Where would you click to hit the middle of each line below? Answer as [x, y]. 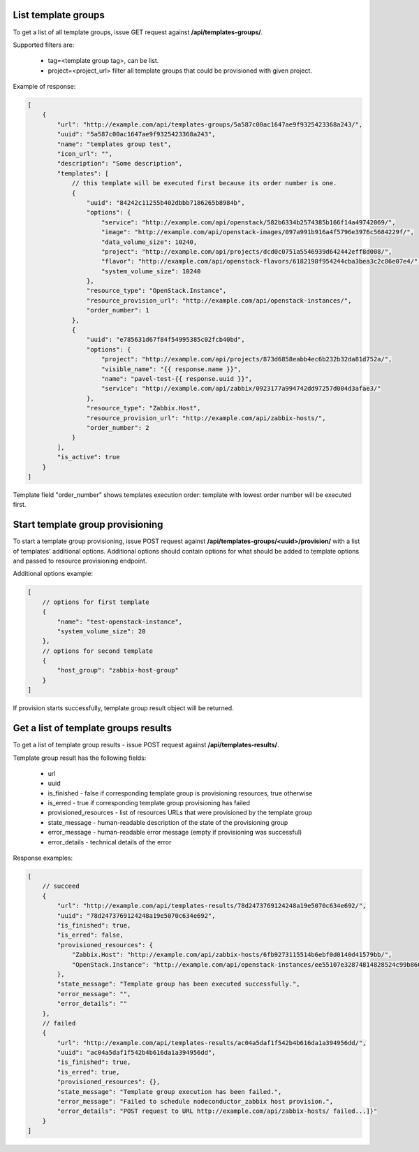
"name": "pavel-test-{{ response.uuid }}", [177, 379]
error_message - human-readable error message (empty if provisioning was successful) [175, 833]
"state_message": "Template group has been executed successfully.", [178, 984]
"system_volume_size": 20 [101, 631]
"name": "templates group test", [114, 144]
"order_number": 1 [118, 310]
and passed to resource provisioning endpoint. [80, 561]
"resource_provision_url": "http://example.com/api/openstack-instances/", [219, 300]
